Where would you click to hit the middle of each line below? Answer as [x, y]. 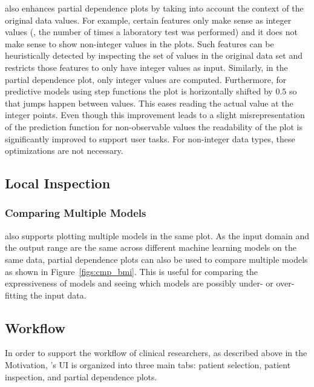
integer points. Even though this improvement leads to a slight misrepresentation [155, 115]
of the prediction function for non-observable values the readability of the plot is [154, 126]
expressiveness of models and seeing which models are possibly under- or [139, 283]
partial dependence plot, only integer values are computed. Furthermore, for [146, 79]
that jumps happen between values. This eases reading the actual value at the [149, 103]
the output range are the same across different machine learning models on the [151, 247]
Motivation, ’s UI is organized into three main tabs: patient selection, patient [148, 365]
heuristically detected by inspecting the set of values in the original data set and [154, 55]
